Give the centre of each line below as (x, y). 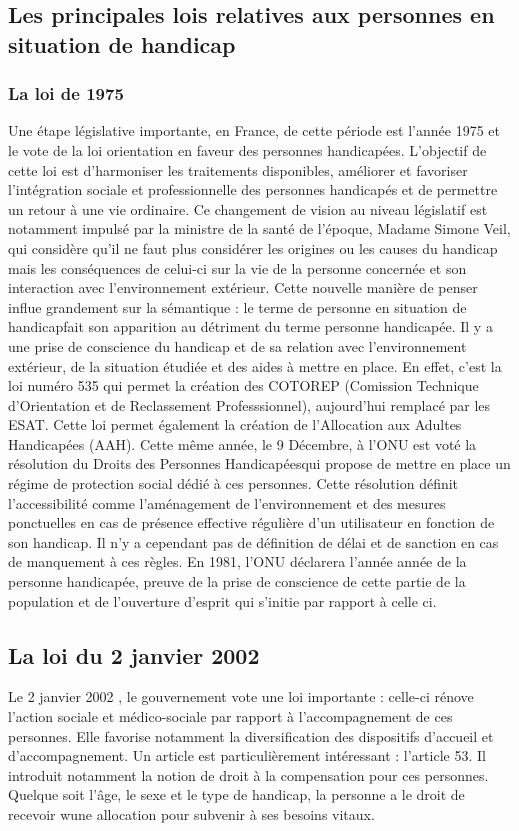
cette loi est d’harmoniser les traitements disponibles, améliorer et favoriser (238, 169)
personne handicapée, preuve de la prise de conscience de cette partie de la (237, 581)
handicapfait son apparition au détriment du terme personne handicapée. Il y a (250, 326)
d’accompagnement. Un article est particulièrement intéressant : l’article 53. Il (247, 755)
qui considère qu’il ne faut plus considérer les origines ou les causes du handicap (253, 247)
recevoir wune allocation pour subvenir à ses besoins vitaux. (191, 814)
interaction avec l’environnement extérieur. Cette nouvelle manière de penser (243, 287)
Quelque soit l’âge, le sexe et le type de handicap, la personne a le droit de (236, 794)
